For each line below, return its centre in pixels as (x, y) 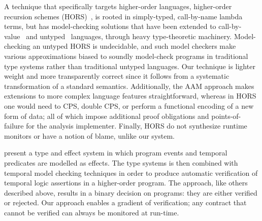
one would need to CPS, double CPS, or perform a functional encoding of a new (129, 105)
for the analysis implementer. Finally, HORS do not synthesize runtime (137, 126)
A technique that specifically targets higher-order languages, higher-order (118, 6)
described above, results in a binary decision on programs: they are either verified (131, 192)
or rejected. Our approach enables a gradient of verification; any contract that (125, 202)
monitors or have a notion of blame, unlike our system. (89, 135)
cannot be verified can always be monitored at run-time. (92, 212)
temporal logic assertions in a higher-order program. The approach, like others (126, 183)
